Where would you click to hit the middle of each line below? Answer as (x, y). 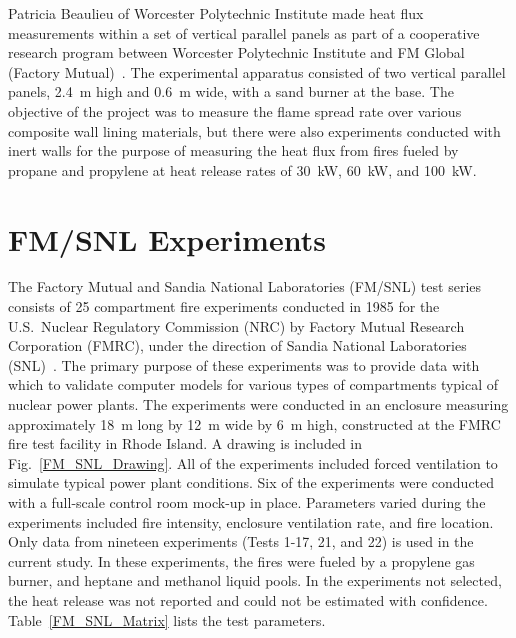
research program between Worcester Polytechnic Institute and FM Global (236, 52)
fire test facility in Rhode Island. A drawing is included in (185, 443)
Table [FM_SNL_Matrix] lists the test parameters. (167, 619)
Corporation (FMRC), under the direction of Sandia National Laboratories (237, 345)
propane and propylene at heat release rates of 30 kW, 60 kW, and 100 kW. (242, 169)
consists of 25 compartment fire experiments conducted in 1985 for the (224, 306)
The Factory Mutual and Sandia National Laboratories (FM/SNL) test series (245, 286)
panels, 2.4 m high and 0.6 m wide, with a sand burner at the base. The (231, 91)
